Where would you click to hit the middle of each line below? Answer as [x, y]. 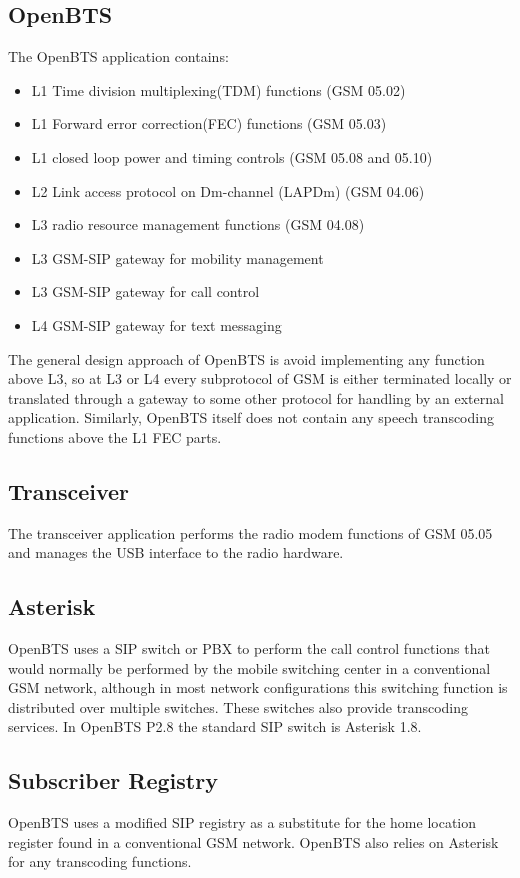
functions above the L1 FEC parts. [115, 436]
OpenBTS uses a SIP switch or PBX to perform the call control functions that [249, 648]
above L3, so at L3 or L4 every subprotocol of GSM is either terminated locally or [260, 378]
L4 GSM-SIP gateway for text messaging [156, 324]
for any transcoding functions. [100, 861]
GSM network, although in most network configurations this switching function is [258, 687]
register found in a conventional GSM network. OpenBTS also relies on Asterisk [253, 841]
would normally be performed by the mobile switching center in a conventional [249, 667]
